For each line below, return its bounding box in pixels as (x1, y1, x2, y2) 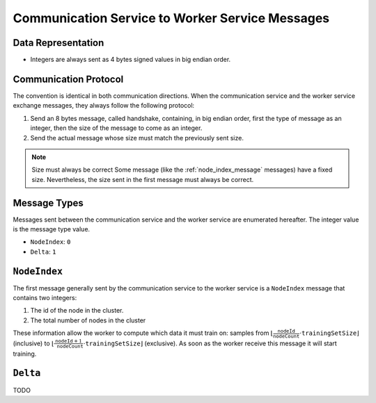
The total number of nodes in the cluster (30, 316, 146, 324)
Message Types (13, 197, 84, 208)
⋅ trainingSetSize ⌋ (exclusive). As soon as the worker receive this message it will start (83, 339, 337, 347)
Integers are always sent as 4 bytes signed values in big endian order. (30, 56, 231, 64)
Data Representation (13, 37, 104, 49)
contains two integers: (13, 294, 77, 302)
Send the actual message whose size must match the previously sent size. (30, 133, 244, 142)
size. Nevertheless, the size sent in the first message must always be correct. (31, 175, 254, 183)
